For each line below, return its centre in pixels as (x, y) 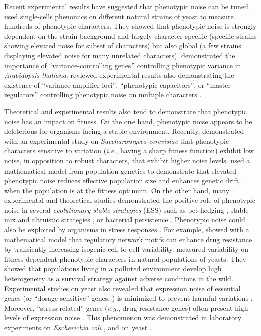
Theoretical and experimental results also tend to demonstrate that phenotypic (125, 111)
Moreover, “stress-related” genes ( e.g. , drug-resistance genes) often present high (126, 308)
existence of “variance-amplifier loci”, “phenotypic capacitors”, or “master (117, 85)
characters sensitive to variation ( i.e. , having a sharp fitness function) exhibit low (129, 151)
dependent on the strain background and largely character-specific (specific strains (130, 35)
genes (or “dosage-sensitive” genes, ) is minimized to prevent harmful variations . (128, 298)
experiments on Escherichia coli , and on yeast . (78, 327)
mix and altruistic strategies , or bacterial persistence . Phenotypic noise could (125, 219)
